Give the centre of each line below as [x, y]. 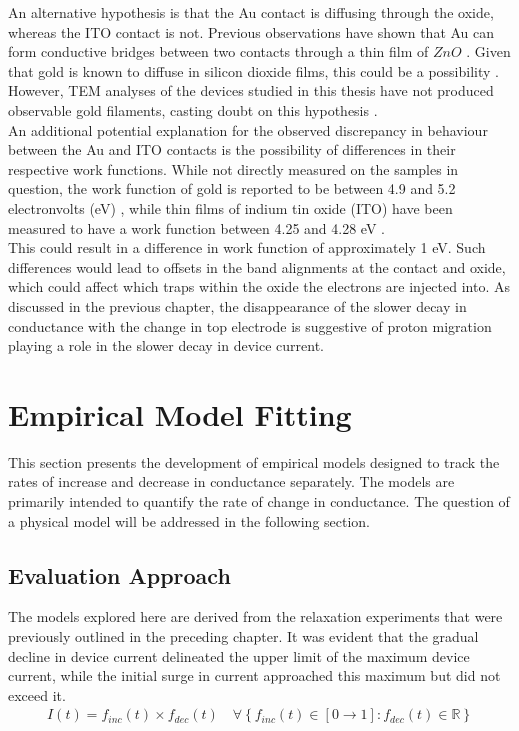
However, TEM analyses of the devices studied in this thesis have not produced [251, 90]
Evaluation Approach [119, 574]
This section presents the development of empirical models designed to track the [254, 461]
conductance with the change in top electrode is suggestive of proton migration [250, 325]
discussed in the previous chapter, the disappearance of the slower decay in [237, 305]
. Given [488, 51]
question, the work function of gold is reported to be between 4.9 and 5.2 [232, 188]
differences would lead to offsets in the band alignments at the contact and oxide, [257, 266]
